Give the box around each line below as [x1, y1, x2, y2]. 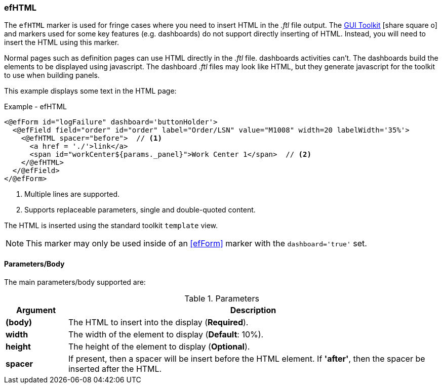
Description [230, 305, 276, 315]
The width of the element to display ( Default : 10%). [68, 329, 264, 339]
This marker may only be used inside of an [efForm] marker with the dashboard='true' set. [26, 238, 367, 249]
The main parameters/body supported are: [4, 277, 146, 286]
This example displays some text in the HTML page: [4, 87, 177, 96]
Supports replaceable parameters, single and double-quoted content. [24, 205, 256, 214]
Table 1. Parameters [184, 293, 259, 304]
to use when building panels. [4, 71, 100, 80]
